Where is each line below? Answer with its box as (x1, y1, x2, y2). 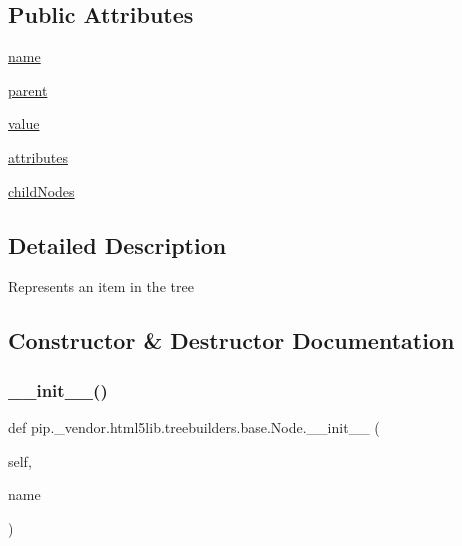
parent (8, 79, 48, 100)
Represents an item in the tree (8, 276, 194, 297)
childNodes (8, 180, 75, 201)
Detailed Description (8, 229, 227, 260)
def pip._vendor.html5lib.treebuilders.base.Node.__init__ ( (8, 416, 380, 437)
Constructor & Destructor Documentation (8, 325, 455, 356)
